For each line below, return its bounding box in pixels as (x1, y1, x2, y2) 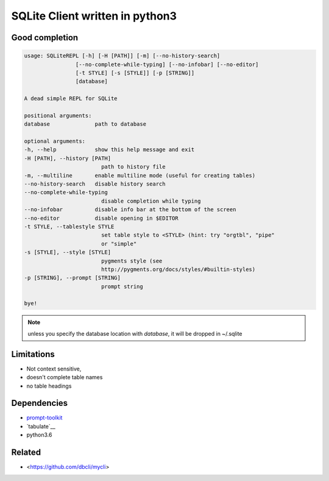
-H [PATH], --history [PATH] (24, 154, 111, 162)
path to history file (101, 164, 166, 170)
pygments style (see (101, 257, 163, 264)
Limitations (11, 349, 55, 360)
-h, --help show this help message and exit (24, 146, 195, 153)
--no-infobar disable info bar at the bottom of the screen (24, 206, 236, 213)
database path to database (24, 121, 146, 128)
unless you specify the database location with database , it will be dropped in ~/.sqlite (27, 330, 243, 337)
